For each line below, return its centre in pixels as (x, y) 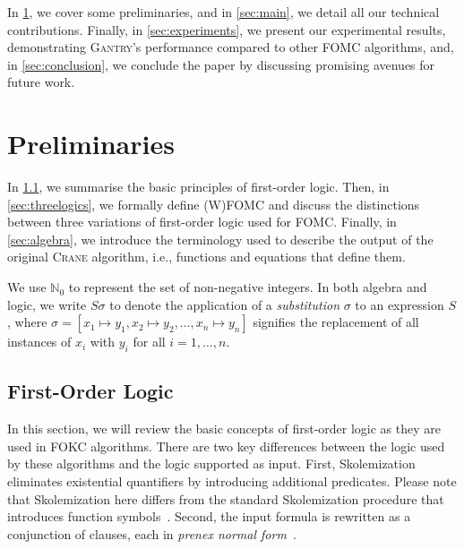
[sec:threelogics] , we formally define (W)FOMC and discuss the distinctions (214, 204)
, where (27, 322)
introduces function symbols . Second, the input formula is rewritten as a (209, 516)
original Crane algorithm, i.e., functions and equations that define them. (206, 257)
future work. (41, 82)
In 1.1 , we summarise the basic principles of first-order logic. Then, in (198, 187)
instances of (39, 342)
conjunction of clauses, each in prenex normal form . (152, 533)
